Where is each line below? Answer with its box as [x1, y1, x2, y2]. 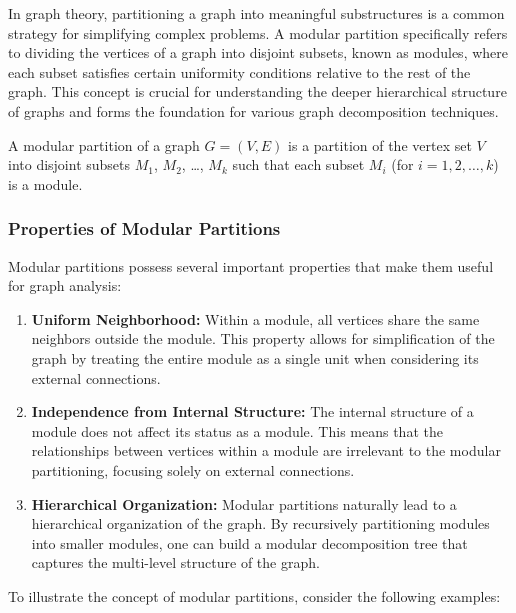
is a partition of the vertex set [288, 134, 472, 155]
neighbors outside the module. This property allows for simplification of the [31, 328, 495, 349]
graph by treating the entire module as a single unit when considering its [31, 347, 479, 368]
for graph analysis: [8, 275, 122, 296]
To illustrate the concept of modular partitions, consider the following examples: [8, 585, 501, 606]
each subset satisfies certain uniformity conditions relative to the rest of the [8, 61, 471, 82]
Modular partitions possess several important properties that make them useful [8, 255, 494, 276]
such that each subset [232, 154, 365, 175]
